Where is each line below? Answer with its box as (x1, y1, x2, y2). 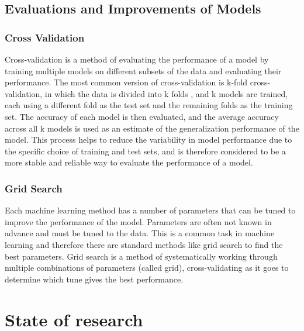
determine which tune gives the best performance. (5, 273, 184, 285)
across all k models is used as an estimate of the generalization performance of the (5, 122, 299, 134)
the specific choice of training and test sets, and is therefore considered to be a (5, 144, 286, 157)
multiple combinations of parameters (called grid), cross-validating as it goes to (5, 261, 289, 274)
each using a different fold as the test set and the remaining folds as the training (5, 99, 293, 111)
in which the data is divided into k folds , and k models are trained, (44, 87, 288, 99)
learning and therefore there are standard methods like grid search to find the (5, 238, 283, 250)
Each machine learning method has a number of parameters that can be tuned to (5, 204, 296, 216)
